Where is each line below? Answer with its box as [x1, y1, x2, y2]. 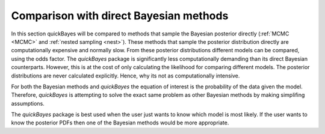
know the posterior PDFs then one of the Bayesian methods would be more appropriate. [11, 119, 229, 126]
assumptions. [11, 100, 45, 107]
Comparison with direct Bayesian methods [11, 9, 229, 22]
